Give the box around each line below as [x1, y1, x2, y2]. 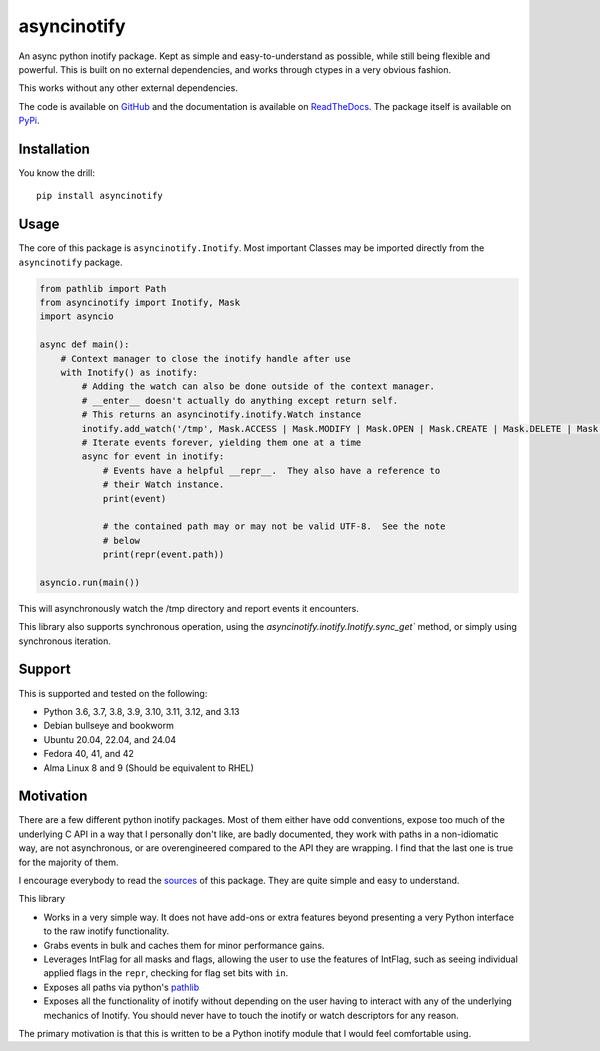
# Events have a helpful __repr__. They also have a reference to [102, 465, 441, 476]
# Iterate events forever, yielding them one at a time [81, 436, 362, 448]
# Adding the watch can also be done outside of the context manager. [81, 381, 435, 392]
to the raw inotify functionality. [43, 925, 170, 937]
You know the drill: [18, 167, 95, 179]
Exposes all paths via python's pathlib [43, 981, 200, 993]
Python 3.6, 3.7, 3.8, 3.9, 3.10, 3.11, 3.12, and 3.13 [43, 705, 240, 717]
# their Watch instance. [102, 479, 225, 490]
